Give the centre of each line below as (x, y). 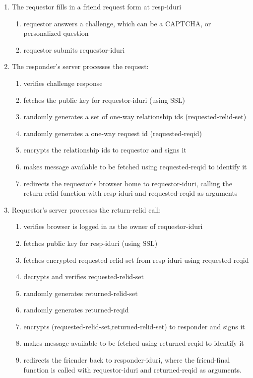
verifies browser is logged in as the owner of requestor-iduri (113, 226)
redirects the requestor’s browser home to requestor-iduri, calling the (128, 183)
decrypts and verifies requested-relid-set (84, 276)
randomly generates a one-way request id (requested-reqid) (113, 133)
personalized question (56, 33)
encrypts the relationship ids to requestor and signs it (105, 150)
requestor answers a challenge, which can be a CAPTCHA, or (117, 23)
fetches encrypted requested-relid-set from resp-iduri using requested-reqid (136, 260)
